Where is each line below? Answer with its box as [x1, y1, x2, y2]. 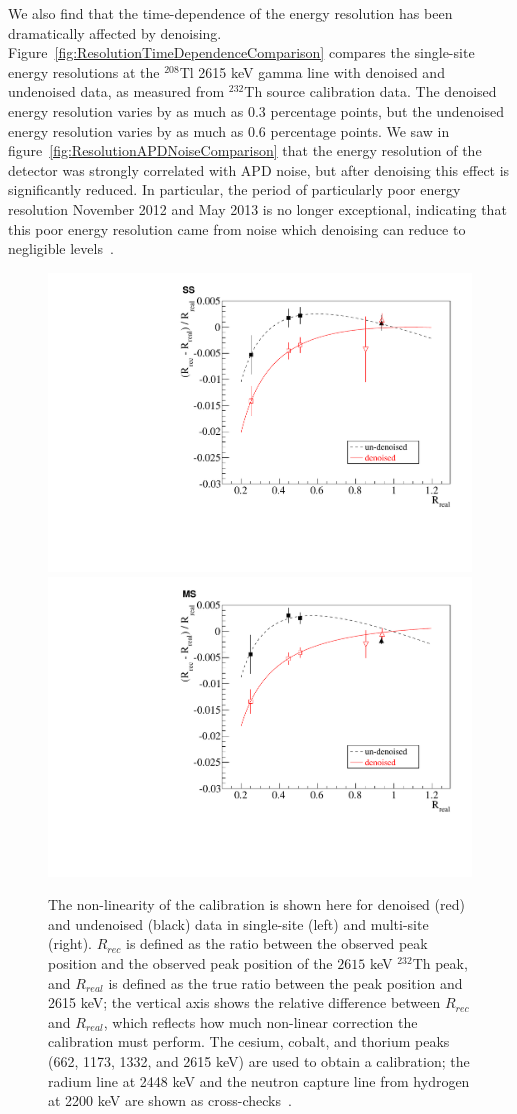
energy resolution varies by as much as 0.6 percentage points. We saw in [8, 120, 450, 141]
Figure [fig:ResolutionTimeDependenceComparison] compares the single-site [8, 42, 475, 63]
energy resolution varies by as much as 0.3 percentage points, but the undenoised [8, 100, 505, 121]
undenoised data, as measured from [8, 81, 225, 102]
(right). [48, 933, 93, 954]
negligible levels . [8, 238, 114, 259]
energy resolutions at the [8, 61, 160, 82]
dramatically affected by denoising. [8, 22, 222, 43]
